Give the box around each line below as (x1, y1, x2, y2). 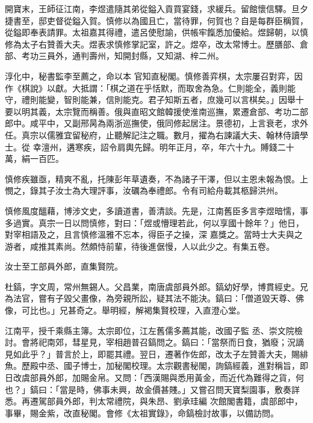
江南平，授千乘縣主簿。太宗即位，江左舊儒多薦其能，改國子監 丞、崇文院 (5, 324, 294, 336)
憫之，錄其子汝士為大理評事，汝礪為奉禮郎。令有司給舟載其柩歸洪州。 (5, 184, 283, 197)
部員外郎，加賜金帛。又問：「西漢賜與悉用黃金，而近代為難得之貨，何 (29, 371, 304, 384)
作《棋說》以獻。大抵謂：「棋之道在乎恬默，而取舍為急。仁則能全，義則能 (5, 81, 296, 94)
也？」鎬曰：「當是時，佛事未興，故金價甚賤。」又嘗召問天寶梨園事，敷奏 (5, 383, 291, 395)
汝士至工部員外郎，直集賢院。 (5, 260, 123, 273)
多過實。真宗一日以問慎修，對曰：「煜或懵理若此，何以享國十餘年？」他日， (5, 216, 304, 229)
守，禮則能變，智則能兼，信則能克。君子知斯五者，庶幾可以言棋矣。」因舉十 (5, 93, 304, 106)
